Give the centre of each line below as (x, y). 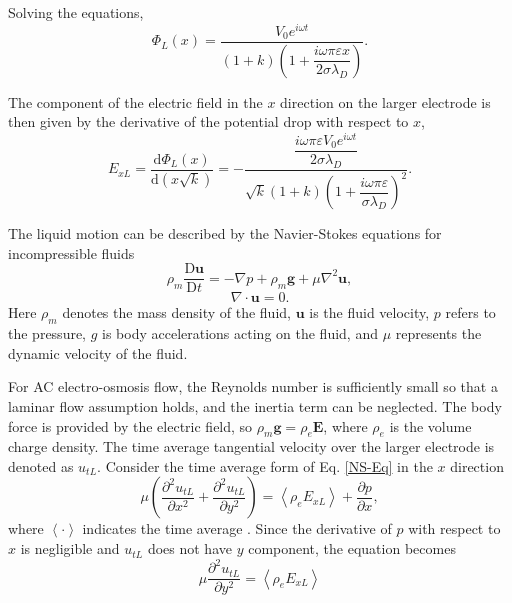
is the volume (430, 425)
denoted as (41, 465)
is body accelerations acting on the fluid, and (240, 333)
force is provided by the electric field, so (130, 425)
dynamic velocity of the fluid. (98, 352)
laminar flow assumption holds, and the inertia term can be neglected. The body (255, 405)
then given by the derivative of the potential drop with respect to (208, 121)
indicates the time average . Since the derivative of (237, 528)
